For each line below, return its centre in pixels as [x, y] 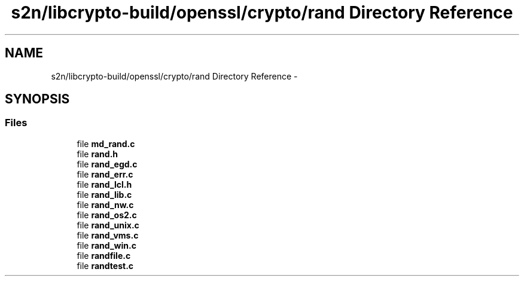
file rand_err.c [105, 174]
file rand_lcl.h [104, 184]
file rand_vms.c [108, 235]
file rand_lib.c [104, 194]
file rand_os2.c [107, 215]
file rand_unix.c [108, 225]
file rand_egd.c [107, 164]
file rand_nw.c [105, 204]
